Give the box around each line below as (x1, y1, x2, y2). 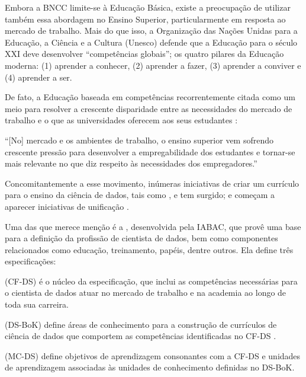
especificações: (5, 255, 56, 267)
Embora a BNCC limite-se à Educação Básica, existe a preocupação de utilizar (5, 1, 291, 13)
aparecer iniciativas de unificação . (5, 200, 129, 212)
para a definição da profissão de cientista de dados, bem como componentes (5, 232, 278, 244)
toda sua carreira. (5, 298, 69, 311)
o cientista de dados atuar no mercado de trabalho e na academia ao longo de (5, 286, 286, 299)
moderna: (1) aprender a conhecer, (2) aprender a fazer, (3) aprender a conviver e (5, 59, 301, 71)
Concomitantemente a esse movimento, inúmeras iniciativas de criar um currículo (5, 177, 299, 189)
